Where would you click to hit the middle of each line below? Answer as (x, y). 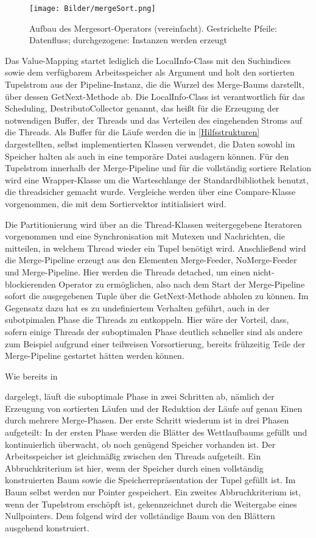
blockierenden (30, 284)
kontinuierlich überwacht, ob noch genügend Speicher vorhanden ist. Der (140, 444)
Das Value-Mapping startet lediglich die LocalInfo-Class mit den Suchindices (148, 60)
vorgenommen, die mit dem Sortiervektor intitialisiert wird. (116, 203)
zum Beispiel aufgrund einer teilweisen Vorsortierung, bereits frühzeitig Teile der (155, 343)
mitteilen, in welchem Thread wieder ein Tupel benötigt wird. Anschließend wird (156, 248)
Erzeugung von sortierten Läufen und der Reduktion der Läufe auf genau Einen (154, 408)
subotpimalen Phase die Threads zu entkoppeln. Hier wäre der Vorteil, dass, (147, 320)
